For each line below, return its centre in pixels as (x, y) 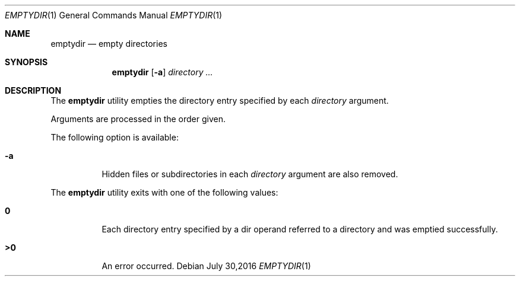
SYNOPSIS (26, 62)
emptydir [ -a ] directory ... (162, 72)
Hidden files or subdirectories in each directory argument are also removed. (250, 174)
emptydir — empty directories (109, 44)
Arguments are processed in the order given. (138, 119)
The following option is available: (115, 137)
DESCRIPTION (33, 90)
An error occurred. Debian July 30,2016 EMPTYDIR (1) (206, 266)
